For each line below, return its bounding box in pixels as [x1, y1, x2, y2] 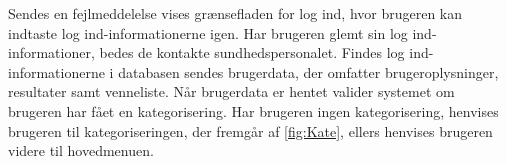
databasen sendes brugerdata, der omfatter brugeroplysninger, [118, 61, 499, 82]
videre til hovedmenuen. [8, 140, 154, 161]
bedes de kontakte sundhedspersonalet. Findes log [99, 42, 405, 63]
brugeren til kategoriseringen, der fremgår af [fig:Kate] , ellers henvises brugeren [8, 120, 493, 141]
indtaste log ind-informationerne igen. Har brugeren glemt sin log [8, 22, 408, 43]
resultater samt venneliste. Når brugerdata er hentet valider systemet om [8, 81, 455, 102]
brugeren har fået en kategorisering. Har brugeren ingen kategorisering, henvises [8, 100, 499, 121]
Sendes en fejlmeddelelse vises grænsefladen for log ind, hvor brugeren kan [8, 3, 463, 23]
